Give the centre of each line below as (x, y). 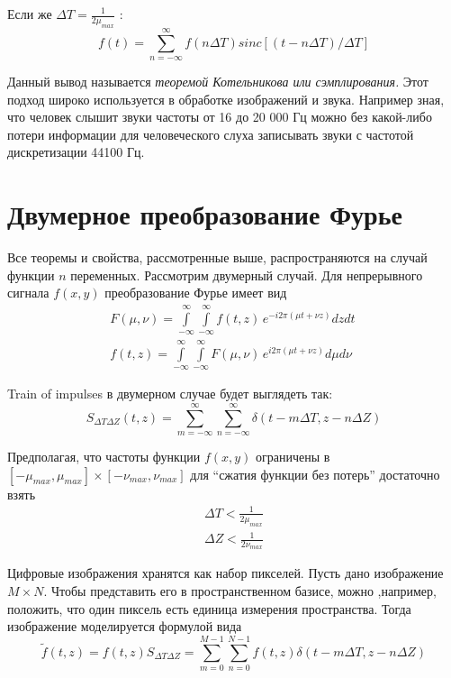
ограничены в (293, 457)
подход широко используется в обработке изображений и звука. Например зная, (226, 99)
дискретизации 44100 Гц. (76, 152)
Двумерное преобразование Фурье (205, 214)
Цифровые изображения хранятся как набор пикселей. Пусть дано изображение (225, 573)
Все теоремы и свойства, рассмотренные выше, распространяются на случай (217, 257)
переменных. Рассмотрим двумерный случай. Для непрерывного (247, 275)
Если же (30, 14)
